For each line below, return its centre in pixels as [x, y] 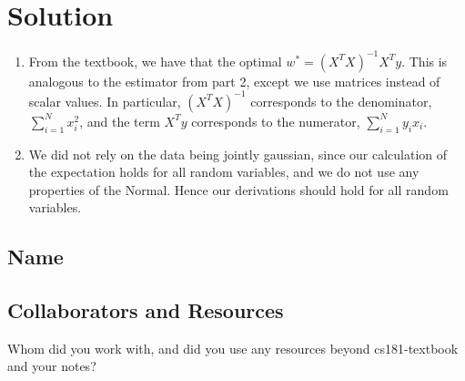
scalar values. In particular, [105, 101]
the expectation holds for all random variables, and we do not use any [224, 172]
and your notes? [52, 366]
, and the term [120, 121]
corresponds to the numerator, [276, 121]
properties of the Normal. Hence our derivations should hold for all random [238, 189]
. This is [425, 61]
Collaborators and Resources [146, 310]
